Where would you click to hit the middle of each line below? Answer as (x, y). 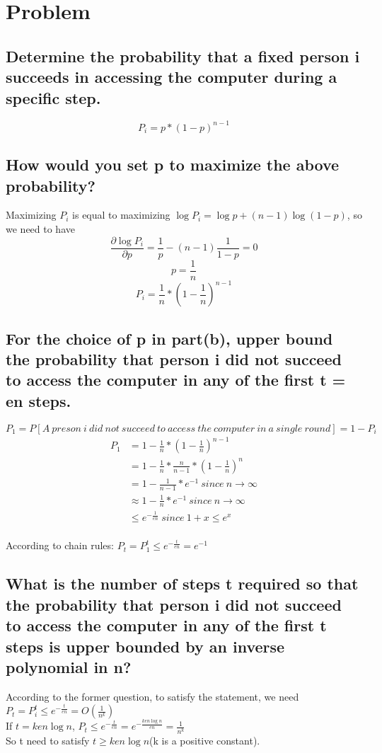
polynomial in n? (69, 667)
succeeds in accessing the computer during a (172, 77)
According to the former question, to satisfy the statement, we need (152, 696)
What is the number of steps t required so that (182, 584)
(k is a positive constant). (205, 740)
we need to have (40, 229)
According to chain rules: (60, 545)
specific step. (53, 97)
